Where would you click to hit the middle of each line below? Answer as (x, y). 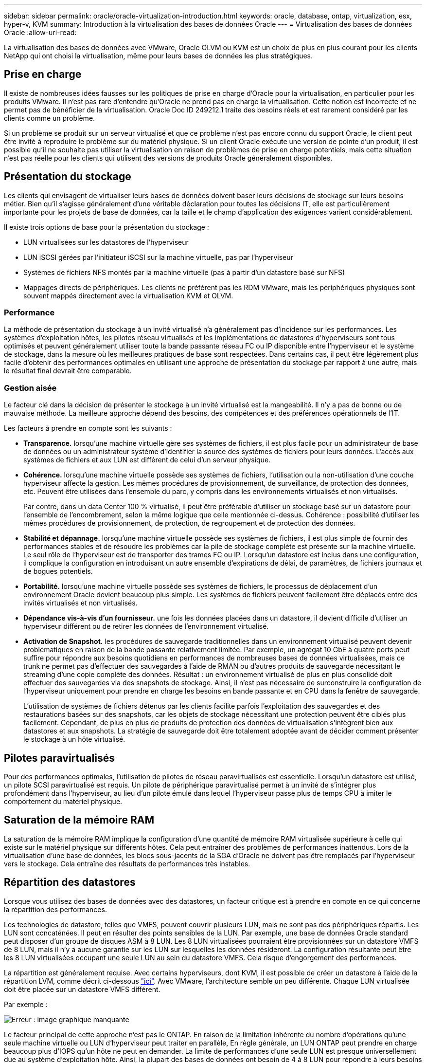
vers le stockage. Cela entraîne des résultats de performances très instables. (127, 863)
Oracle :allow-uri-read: (40, 32)
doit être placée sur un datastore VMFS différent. (82, 989)
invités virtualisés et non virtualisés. (80, 603)
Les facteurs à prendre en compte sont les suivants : (88, 428)
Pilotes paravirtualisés (59, 758)
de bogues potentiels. (58, 571)
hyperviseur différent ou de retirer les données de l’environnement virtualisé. (146, 626)
